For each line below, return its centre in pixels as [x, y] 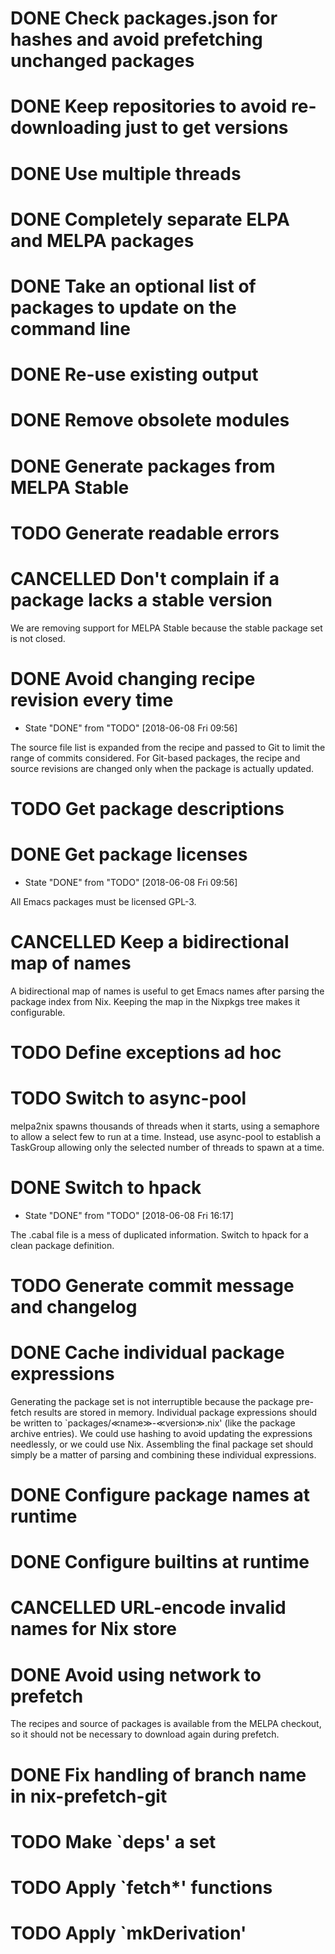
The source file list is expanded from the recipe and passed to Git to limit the [168, 747]
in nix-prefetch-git [89, 1796]
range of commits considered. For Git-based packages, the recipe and [155, 758]
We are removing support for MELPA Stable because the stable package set [166, 628]
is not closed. [38, 638]
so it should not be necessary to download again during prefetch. [145, 1734]
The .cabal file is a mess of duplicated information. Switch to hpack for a [159, 1234]
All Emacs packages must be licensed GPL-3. [103, 901]
